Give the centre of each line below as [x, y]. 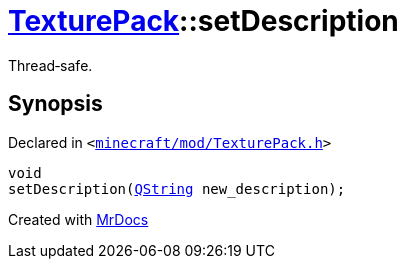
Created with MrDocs [78, 219]
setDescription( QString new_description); [177, 188]
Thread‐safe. [50, 65]
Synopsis [55, 104]
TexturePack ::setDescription [203, 21]
